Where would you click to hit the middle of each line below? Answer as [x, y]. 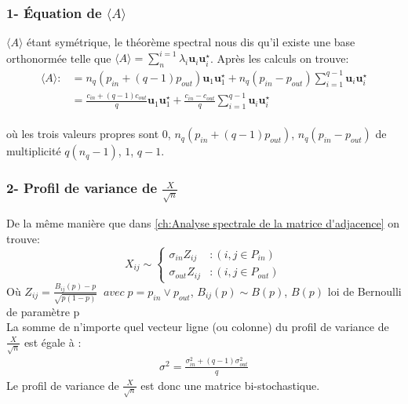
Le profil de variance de [63, 385]
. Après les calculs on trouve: [279, 58]
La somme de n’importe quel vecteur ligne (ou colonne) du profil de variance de [198, 327]
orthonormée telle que [59, 58]
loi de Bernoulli [364, 291]
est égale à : [53, 342]
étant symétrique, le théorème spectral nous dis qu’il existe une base [191, 42]
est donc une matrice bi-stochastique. [230, 385]
